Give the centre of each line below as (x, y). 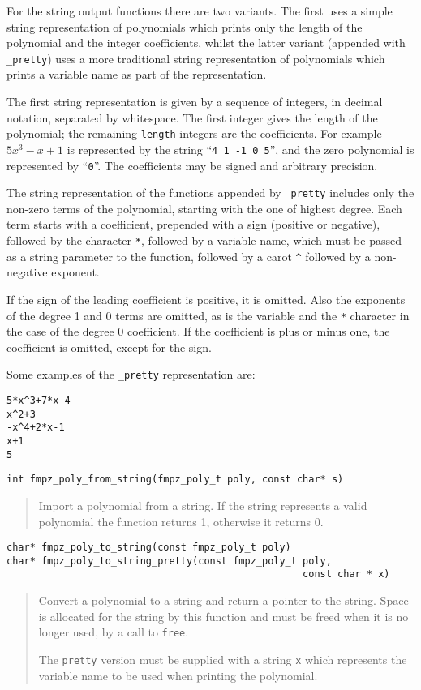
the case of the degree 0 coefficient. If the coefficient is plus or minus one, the (198, 331)
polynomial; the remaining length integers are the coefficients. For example (194, 133)
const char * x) (346, 574)
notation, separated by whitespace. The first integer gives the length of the (192, 117)
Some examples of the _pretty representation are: (131, 374)
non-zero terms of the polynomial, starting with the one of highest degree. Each (204, 208)
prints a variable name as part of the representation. (137, 74)
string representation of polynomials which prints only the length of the (185, 26)
